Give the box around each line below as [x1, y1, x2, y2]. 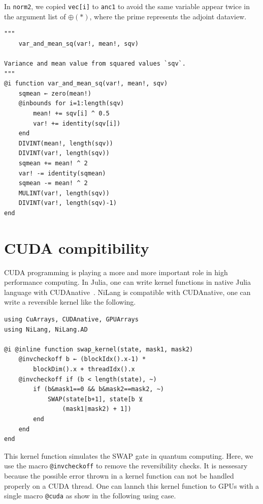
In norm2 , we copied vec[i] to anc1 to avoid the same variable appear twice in [4, 1, 250, 11]
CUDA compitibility [4, 237, 149, 258]
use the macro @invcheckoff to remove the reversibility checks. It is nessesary [4, 460, 248, 471]
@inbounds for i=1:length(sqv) [18, 100, 124, 107]
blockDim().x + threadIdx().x [33, 366, 135, 373]
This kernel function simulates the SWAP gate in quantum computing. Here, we [4, 450, 253, 461]
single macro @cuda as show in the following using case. [4, 490, 176, 501]
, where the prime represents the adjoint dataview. [89, 11, 247, 21]
